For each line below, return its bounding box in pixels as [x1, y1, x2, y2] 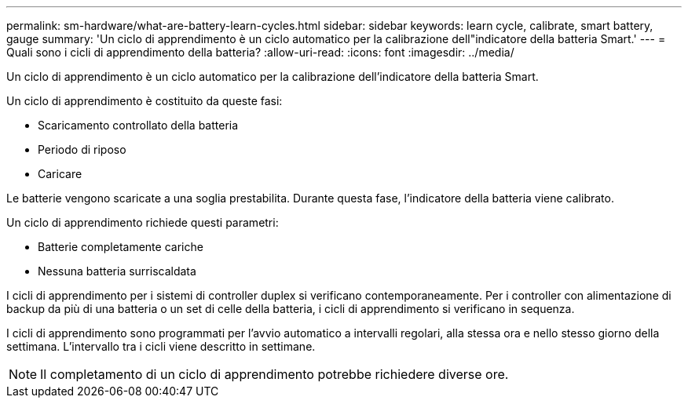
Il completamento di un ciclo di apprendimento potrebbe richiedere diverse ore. [40, 366, 509, 382]
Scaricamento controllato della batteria [38, 118, 239, 132]
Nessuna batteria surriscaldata [38, 264, 196, 278]
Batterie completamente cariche [38, 240, 203, 253]
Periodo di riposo [38, 143, 126, 156]
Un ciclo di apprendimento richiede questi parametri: [6, 216, 279, 229]
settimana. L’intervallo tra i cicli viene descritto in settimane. [6, 340, 316, 353]
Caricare [38, 167, 82, 180]
